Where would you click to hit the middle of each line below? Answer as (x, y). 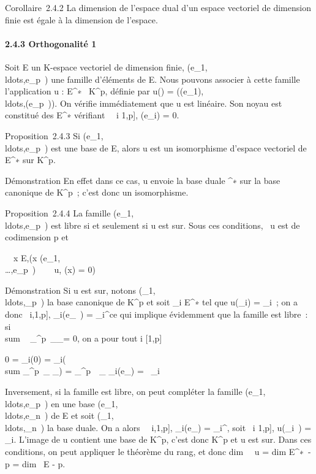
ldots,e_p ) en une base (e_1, (62, 403)
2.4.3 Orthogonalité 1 (51, 43)
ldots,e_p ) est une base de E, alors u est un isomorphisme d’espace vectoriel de (156, 147)
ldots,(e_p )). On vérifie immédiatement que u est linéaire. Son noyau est (144, 103)
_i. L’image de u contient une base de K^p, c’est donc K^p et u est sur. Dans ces (158, 439)
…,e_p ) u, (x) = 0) (50, 269)
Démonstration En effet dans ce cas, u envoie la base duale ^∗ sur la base (143, 180)
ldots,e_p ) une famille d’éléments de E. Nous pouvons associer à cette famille (152, 79)
